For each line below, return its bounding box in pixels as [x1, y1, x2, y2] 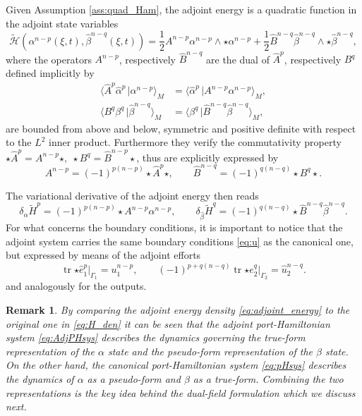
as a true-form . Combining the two [193, 371, 344, 386]
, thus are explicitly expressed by [136, 149, 279, 164]
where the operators [6, 51, 92, 66]
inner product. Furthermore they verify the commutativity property [49, 135, 342, 149]
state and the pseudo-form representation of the [107, 343, 313, 358]
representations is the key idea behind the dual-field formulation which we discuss [6, 385, 356, 400]
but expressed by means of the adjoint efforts [6, 247, 201, 262]
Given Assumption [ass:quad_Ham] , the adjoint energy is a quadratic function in [6, 2, 357, 16]
